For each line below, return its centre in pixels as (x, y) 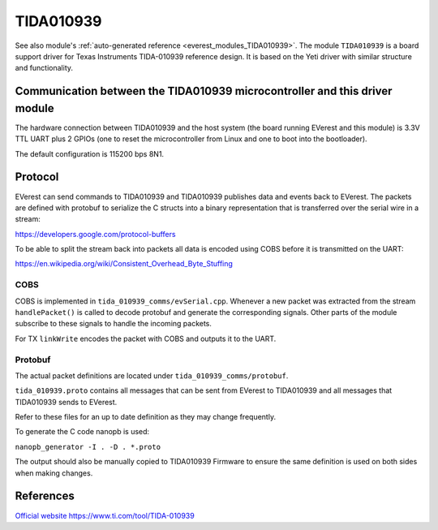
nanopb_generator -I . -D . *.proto (88, 447)
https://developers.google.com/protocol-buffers (95, 234)
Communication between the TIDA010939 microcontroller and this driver (204, 91)
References (45, 496)
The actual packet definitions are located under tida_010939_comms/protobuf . (152, 375)
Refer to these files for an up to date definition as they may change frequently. (145, 417)
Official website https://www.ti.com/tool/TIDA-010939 (105, 515)
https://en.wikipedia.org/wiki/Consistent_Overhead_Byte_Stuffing (124, 264)
